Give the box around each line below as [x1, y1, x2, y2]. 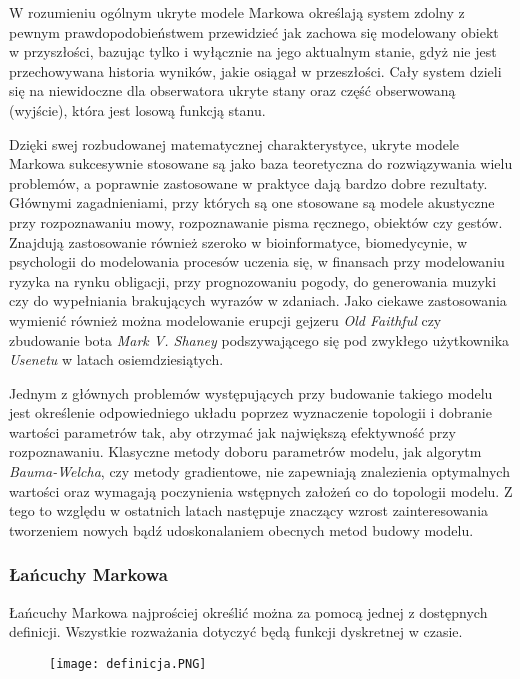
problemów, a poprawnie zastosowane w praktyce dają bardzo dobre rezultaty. [9, 172, 488, 193]
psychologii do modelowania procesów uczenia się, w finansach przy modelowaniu [9, 251, 505, 272]
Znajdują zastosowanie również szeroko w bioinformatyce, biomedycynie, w [9, 231, 468, 252]
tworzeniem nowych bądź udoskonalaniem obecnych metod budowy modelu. [9, 519, 474, 540]
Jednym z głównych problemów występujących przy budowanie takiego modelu [9, 382, 493, 403]
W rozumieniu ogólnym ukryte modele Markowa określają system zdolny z [9, 2, 465, 22]
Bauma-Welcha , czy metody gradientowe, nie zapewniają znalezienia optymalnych [9, 461, 510, 482]
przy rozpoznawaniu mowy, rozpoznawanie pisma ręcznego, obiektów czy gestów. [9, 211, 503, 232]
